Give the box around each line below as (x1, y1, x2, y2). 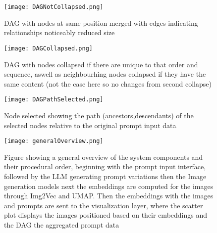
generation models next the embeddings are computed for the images (4, 181, 214, 191)
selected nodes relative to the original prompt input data (4, 120, 176, 130)
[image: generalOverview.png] (4, 138, 104, 145)
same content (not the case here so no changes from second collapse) (4, 78, 212, 89)
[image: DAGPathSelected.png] (4, 96, 104, 103)
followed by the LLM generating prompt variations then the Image (4, 171, 207, 181)
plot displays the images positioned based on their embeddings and (4, 210, 208, 220)
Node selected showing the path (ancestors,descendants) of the (4, 110, 194, 120)
